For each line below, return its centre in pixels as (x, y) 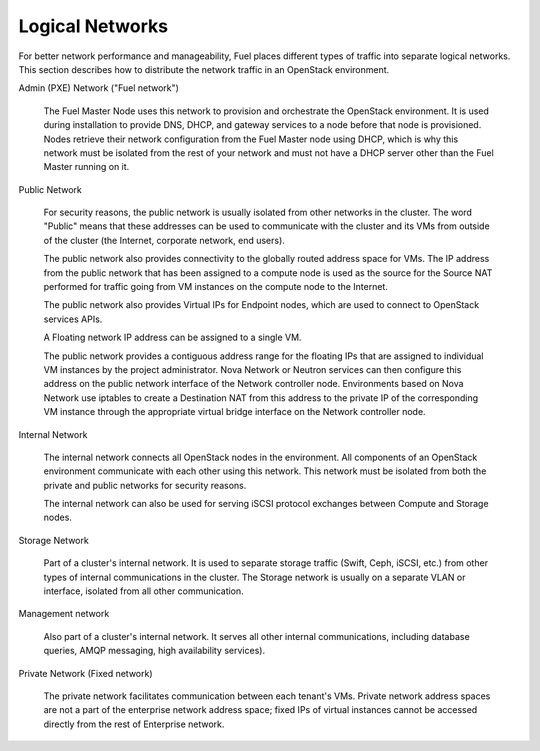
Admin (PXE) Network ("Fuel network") (99, 88)
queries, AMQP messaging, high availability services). (154, 651)
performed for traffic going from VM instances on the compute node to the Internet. (216, 287)
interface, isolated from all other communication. (143, 591)
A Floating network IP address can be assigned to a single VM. (172, 337)
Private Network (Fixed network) (86, 673)
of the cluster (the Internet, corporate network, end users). (164, 240)
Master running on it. (86, 167)
